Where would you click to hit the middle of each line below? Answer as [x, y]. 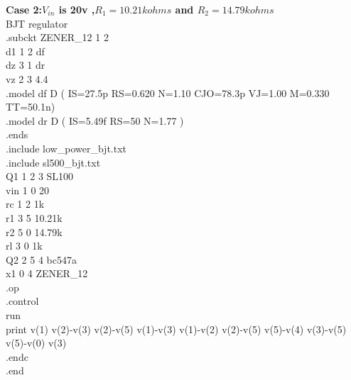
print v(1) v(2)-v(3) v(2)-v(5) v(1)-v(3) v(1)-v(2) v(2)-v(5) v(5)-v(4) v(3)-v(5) [176, 329]
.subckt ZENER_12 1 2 [57, 37]
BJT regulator [37, 23]
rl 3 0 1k [24, 246]
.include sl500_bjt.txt [53, 162]
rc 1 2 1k [25, 204]
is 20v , [77, 9]
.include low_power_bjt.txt [66, 148]
